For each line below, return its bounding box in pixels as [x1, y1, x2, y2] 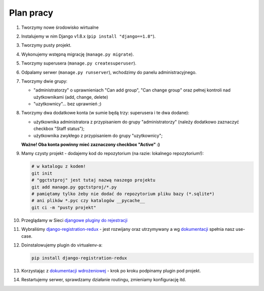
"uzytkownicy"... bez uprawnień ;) [33, 101, 102, 107]
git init [31, 170, 53, 176]
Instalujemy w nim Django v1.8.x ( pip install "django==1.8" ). [21, 33, 156, 39]
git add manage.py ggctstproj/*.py [31, 184, 117, 190]
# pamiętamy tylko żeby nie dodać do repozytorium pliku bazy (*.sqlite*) [31, 191, 215, 197]
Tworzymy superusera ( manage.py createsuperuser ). [21, 60, 137, 66]
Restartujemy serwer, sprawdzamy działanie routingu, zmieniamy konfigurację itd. [21, 277, 186, 283]
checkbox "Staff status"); [33, 126, 85, 132]
